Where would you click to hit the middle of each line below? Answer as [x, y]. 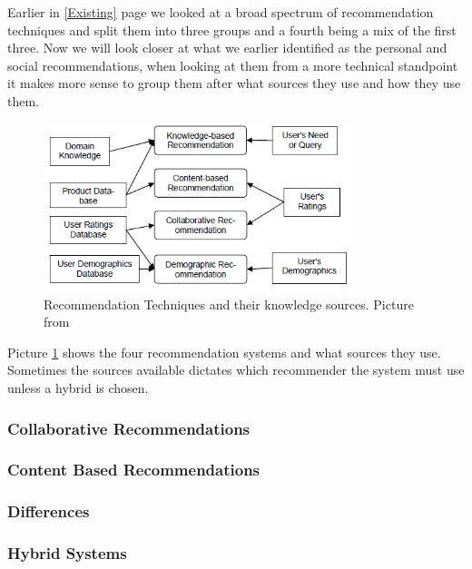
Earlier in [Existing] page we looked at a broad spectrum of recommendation [221, 12]
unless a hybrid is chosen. [78, 388]
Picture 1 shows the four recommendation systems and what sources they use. [224, 352]
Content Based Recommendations [134, 470]
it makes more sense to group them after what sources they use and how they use [234, 83]
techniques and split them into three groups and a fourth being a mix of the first [232, 29]
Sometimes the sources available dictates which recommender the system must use [236, 370]
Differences [49, 511]
